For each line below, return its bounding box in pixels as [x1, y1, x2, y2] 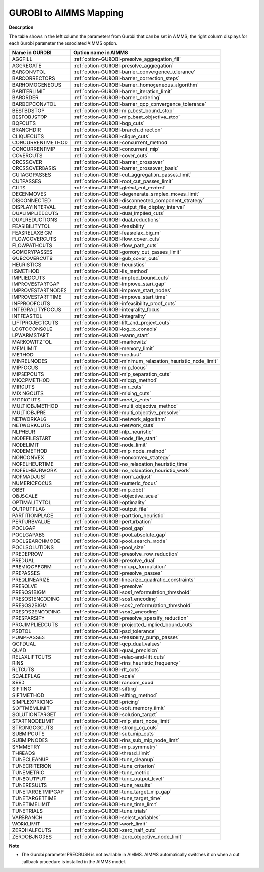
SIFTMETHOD [12, 692, 44, 699]
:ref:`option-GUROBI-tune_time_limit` [73, 801, 158, 808]
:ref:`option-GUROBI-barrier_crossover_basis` [73, 165, 179, 171]
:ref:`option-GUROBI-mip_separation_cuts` [73, 370, 171, 377]
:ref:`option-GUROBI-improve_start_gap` [73, 281, 166, 287]
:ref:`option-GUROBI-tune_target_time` [73, 795, 162, 801]
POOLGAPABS [12, 531, 45, 538]
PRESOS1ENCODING [12, 595, 60, 602]
